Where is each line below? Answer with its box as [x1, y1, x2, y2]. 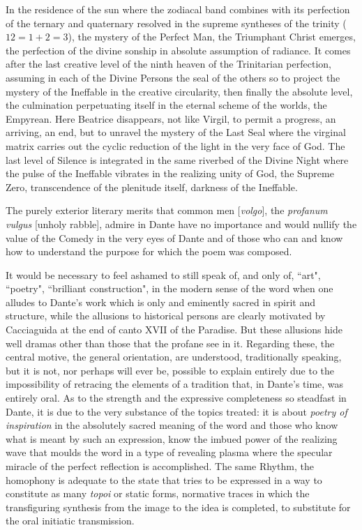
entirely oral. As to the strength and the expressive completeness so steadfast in [6, 391, 347, 405]
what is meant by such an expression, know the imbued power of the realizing [6, 431, 338, 446]
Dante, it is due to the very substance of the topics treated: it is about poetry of [6, 404, 347, 418]
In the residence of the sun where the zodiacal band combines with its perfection [6, 2, 350, 16]
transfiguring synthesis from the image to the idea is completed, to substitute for [6, 499, 351, 514]
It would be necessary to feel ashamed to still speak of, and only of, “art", [6, 267, 321, 282]
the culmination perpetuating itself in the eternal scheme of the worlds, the [6, 98, 327, 112]
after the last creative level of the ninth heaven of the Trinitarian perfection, [6, 56, 331, 71]
